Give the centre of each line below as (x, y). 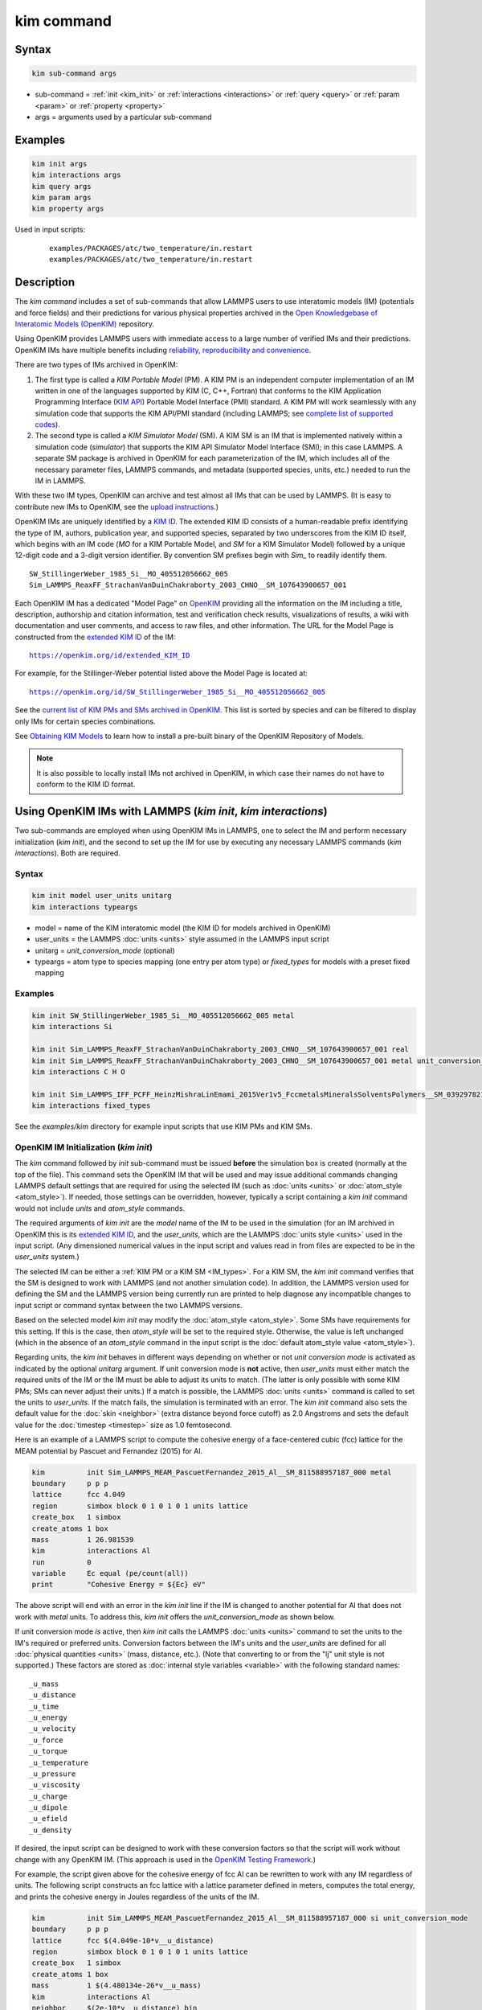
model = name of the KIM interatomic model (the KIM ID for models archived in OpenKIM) (183, 928)
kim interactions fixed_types (91, 1106)
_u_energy (48, 1717)
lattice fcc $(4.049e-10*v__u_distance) (123, 1940)
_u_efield (48, 1819)
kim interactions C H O (79, 1072)
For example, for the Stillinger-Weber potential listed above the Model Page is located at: (161, 673)
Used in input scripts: (50, 230)
